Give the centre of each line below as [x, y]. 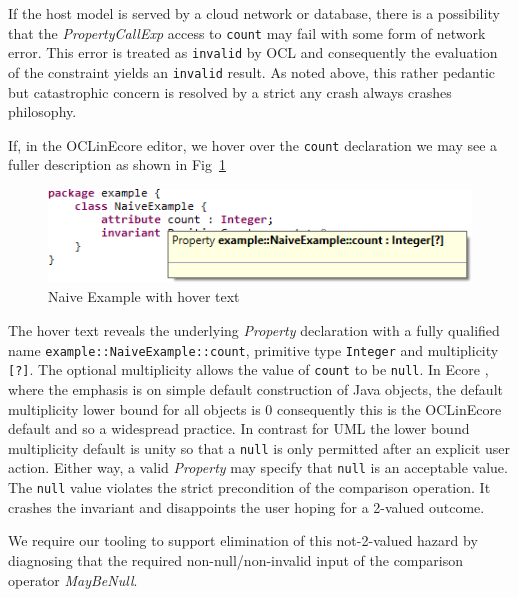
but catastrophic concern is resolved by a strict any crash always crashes [230, 91]
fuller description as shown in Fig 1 [117, 164]
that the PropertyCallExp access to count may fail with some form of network [247, 32]
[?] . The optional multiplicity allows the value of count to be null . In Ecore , [248, 369]
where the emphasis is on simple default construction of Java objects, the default [255, 388]
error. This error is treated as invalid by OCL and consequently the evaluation [253, 52]
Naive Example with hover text [144, 296]
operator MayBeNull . [73, 579]
